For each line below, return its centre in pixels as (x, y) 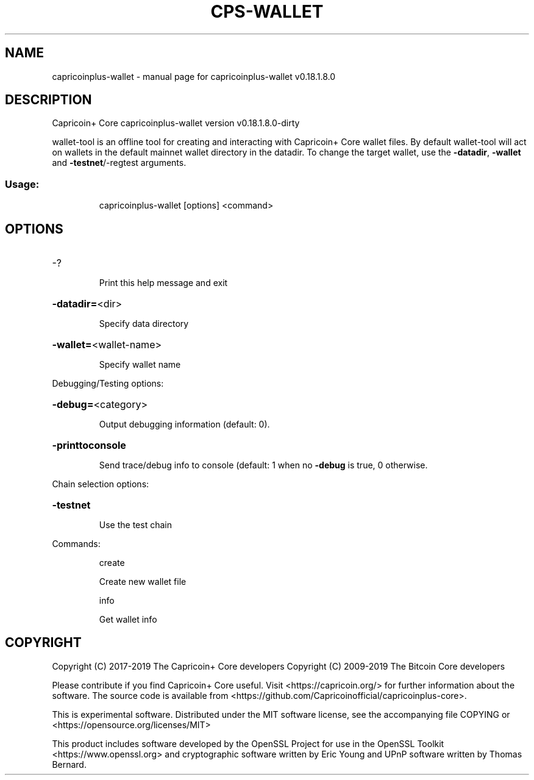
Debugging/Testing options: (108, 384)
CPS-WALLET (267, 12)
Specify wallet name (140, 365)
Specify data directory (144, 324)
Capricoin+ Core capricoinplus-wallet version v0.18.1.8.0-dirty (176, 123)
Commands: (76, 544)
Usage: (22, 184)
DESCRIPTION (48, 100)
